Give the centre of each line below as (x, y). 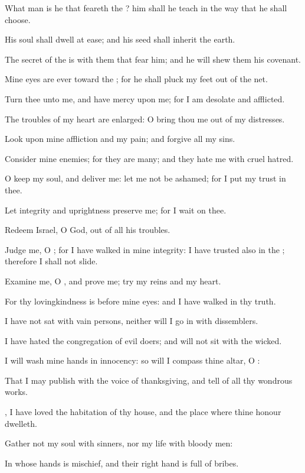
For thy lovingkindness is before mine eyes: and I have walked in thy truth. (140, 301)
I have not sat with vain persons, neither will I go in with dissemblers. (132, 321)
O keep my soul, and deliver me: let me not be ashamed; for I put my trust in (145, 178)
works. (17, 392)
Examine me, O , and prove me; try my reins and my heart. (113, 281)
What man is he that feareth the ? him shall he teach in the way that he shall (146, 8)
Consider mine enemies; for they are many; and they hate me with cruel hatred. (149, 158)
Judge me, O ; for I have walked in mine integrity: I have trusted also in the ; (145, 249)
